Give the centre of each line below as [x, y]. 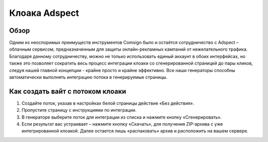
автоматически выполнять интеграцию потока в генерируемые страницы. [88, 77]
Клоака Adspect [44, 13]
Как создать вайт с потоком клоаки [68, 91]
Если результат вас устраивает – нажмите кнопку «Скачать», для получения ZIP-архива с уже [122, 124]
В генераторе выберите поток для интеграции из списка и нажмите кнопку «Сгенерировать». [122, 117]
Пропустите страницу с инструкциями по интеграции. [79, 110]
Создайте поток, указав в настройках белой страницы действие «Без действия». [108, 103]
